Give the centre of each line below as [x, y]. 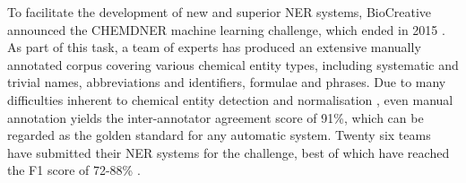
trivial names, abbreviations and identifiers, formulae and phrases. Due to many [227, 82]
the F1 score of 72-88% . [74, 170]
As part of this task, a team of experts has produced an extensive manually [214, 47]
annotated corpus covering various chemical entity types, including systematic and [233, 64]
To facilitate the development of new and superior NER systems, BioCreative [220, 12]
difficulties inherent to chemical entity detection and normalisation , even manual [230, 99]
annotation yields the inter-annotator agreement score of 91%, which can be [216, 117]
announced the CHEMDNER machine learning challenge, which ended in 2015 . [226, 29]
